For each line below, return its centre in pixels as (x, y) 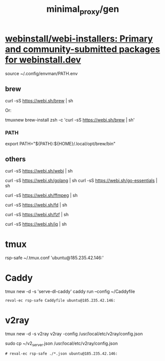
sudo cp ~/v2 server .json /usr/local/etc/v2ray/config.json (62, 344)
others (16, 159)
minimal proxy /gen (83, 10)
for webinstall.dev (43, 60)
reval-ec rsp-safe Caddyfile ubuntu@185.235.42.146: (60, 301)
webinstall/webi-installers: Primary (79, 39)
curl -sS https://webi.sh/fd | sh (36, 205)
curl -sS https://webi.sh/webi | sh (39, 171)
